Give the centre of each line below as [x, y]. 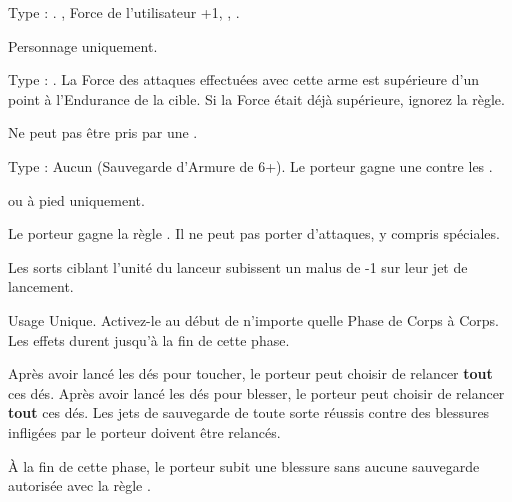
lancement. [41, 286]
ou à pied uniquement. [76, 199]
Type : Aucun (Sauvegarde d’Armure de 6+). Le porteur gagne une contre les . [250, 165]
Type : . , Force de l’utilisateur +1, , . [124, 12]
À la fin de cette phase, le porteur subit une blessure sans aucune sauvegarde [244, 465]
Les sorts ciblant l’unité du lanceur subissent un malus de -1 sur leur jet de [238, 266]
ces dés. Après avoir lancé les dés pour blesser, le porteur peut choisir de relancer [256, 392]
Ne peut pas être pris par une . [103, 132]
